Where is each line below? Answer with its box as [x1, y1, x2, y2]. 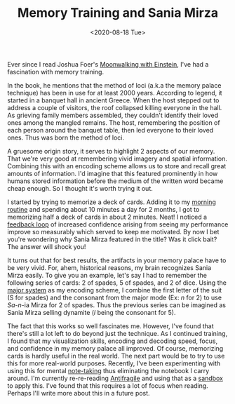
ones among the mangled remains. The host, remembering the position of [7, 118, 220, 127]
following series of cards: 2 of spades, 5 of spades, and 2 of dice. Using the [7, 278, 227, 287]
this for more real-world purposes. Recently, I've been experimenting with [7, 359, 221, 368]
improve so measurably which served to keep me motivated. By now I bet [7, 227, 220, 236]
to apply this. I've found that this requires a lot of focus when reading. [7, 381, 208, 390]
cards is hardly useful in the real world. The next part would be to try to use [7, 351, 225, 360]
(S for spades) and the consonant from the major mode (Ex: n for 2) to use [7, 293, 222, 302]
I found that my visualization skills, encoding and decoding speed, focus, [7, 337, 218, 345]
